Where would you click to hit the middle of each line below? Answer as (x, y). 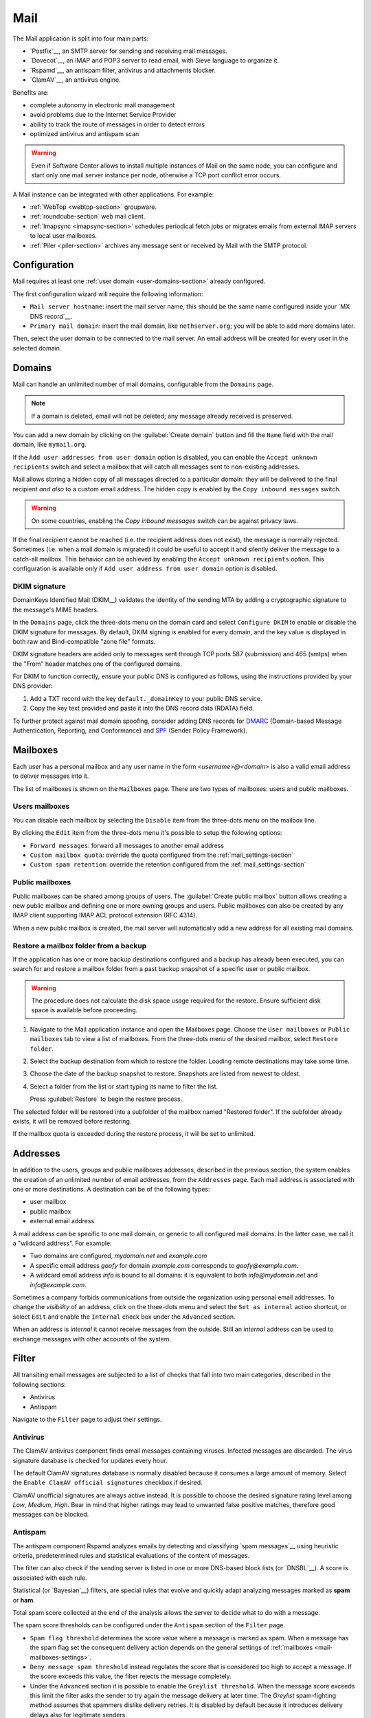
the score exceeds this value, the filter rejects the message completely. (131, 1676)
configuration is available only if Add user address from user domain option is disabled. (145, 569)
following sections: (40, 1384)
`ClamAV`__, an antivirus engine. (76, 80)
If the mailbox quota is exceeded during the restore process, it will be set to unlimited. (134, 1134)
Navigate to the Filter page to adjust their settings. (87, 1419)
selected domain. (37, 348)
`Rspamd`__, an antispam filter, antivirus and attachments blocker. (123, 70)
